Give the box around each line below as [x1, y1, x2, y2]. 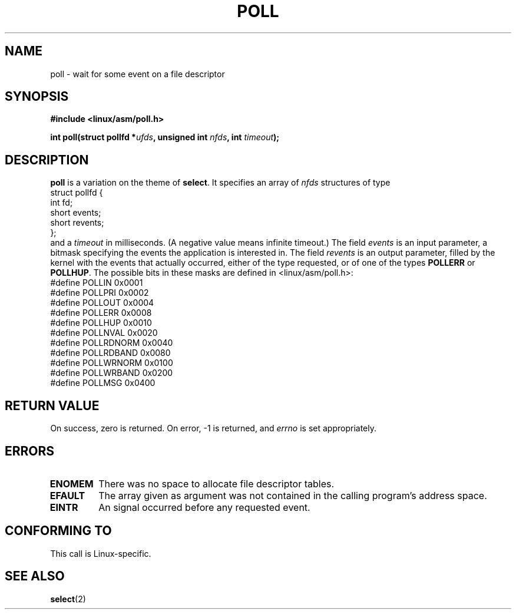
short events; [50, 207, 101, 218]
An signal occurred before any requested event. [98, 501, 310, 513]
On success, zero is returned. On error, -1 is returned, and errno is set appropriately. [50, 423, 376, 434]
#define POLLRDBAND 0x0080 [50, 348, 171, 358]
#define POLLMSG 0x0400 [50, 378, 156, 388]
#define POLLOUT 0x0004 [50, 298, 154, 308]
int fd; [50, 197, 73, 208]
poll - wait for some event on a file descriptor [50, 68, 225, 79]
